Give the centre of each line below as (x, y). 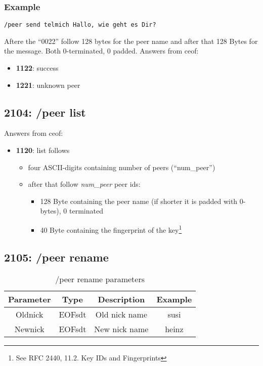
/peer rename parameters (100, 279)
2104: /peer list (45, 112)
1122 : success (37, 68)
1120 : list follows (43, 150)
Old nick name (121, 315)
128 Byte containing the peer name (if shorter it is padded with (139, 201)
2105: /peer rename (56, 257)
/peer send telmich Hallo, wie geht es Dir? (80, 25)
